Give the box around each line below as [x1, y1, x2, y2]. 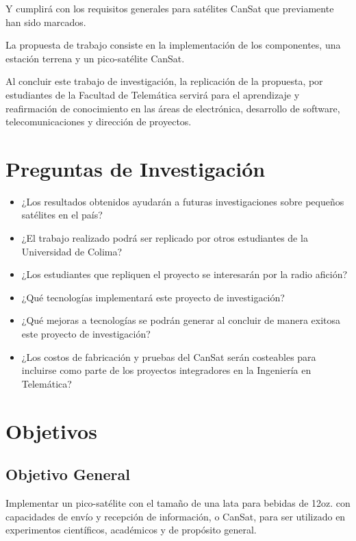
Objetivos [5, 416, 97, 444]
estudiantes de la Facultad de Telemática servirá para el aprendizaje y [5, 87, 300, 101]
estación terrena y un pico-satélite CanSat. [5, 51, 185, 65]
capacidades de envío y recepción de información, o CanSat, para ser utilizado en [5, 509, 346, 523]
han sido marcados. [5, 14, 86, 29]
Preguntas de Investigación [5, 154, 266, 182]
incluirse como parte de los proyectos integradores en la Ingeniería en [21, 363, 311, 377]
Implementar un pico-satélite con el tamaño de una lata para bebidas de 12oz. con [5, 495, 351, 509]
